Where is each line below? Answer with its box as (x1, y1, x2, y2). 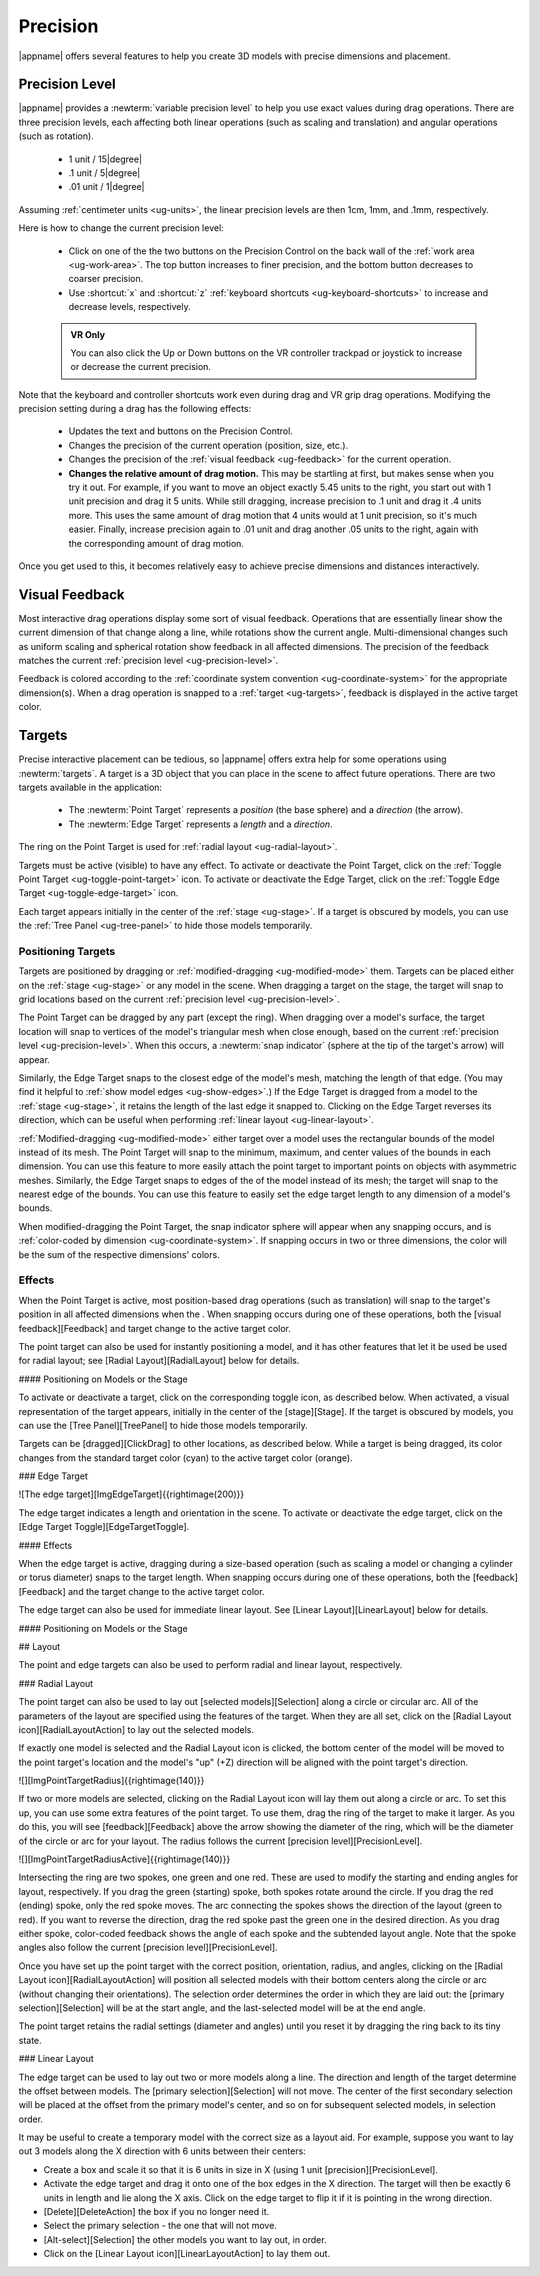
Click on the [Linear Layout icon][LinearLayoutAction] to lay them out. (43, 2248, 330, 2260)
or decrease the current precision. (70, 361, 212, 373)
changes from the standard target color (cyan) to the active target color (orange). (18, 1451, 354, 1464)
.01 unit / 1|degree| (68, 181, 145, 193)
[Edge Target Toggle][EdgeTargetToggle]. (18, 1521, 190, 1533)
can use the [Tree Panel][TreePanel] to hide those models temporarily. (18, 1419, 309, 1431)
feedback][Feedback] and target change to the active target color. (18, 1322, 292, 1334)
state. (18, 2034, 42, 2046)
